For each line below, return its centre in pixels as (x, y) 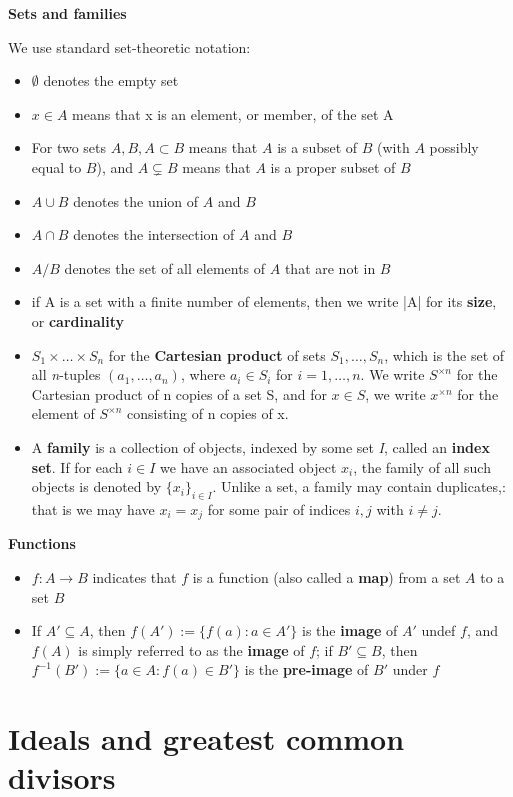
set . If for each (77, 466)
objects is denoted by (96, 486)
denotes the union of (136, 200)
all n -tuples (66, 374)
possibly (454, 147)
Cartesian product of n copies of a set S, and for (179, 393)
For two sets (69, 147)
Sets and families (67, 13)
